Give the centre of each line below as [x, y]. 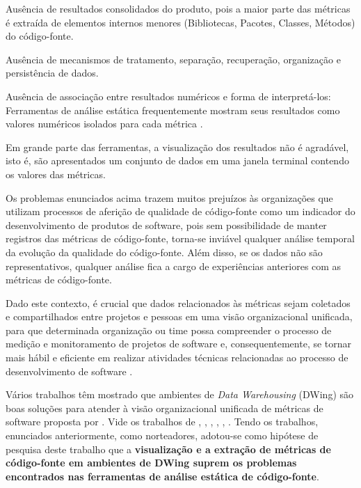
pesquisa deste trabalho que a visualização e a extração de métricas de [168, 449]
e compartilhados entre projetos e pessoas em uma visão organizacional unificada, [179, 316]
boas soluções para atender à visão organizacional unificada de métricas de [165, 408]
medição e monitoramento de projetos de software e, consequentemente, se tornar [179, 344]
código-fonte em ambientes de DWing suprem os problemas [151, 463]
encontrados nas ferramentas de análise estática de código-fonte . [162, 476]
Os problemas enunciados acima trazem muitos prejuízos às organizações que [169, 197]
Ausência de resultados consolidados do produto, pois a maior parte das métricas [178, 8]
